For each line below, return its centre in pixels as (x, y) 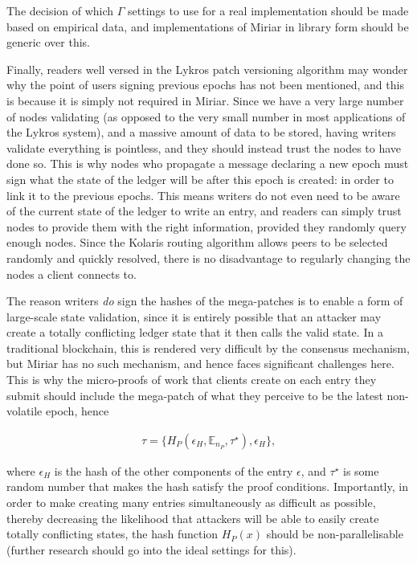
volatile (25, 411)
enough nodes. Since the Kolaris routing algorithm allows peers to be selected (197, 242)
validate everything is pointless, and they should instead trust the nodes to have (204, 147)
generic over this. (48, 42)
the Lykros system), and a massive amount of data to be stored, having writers (201, 132)
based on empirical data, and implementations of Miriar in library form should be (208, 26)
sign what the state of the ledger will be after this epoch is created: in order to (200, 179)
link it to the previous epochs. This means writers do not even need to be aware (203, 195)
